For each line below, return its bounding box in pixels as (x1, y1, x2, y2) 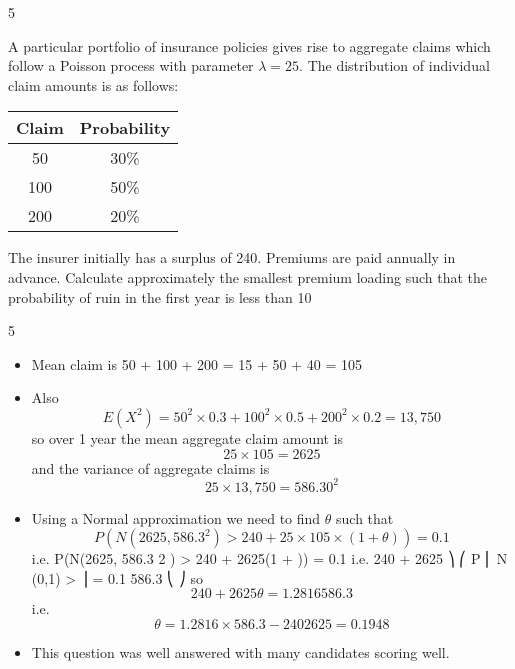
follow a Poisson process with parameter (8, 55, 254, 76)
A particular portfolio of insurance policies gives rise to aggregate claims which (8, 35, 491, 56)
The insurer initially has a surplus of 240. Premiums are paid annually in (8, 247, 456, 268)
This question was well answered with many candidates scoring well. (31, 642, 450, 662)
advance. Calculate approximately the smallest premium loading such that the (8, 266, 488, 287)
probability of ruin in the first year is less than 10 (8, 286, 312, 307)
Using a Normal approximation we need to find (31, 507, 321, 528)
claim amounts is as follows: (8, 74, 179, 95)
